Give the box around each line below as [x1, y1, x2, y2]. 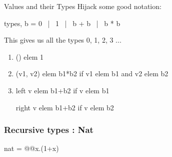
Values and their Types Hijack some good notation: [4, 1, 161, 11]
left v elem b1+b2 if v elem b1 [15, 85, 109, 95]
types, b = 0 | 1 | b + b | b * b [4, 18, 120, 28]
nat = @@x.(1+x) [4, 143, 59, 153]
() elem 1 [15, 51, 43, 62]
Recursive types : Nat [4, 123, 93, 136]
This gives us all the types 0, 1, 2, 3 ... [4, 35, 121, 45]
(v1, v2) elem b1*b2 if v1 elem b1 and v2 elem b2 [15, 68, 168, 79]
